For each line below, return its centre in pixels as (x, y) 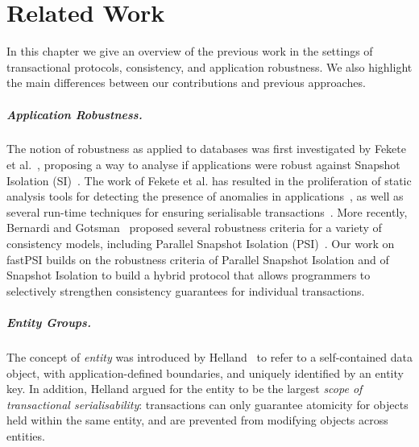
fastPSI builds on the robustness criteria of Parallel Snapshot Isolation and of (198, 259)
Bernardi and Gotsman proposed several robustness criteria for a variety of (194, 228)
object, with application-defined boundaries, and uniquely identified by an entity (205, 372)
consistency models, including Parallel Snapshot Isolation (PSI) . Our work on (201, 244)
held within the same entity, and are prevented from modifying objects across (197, 420)
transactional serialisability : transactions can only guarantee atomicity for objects (207, 404)
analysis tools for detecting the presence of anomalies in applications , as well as (205, 196)
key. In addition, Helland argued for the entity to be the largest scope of (185, 389)
